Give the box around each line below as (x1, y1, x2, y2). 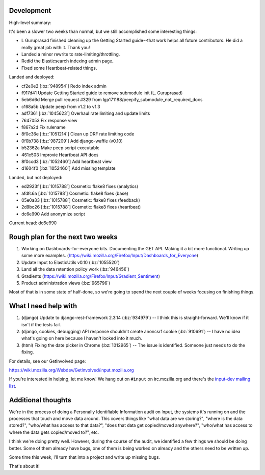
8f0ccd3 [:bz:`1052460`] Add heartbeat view (21, 158, 112, 164)
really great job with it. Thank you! (21, 44, 90, 50)
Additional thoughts (9, 396, 71, 404)
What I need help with (9, 302, 77, 310)
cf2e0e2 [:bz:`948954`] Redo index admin (21, 83, 107, 89)
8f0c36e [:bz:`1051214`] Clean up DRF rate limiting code (21, 131, 134, 137)
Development (9, 6, 52, 15)
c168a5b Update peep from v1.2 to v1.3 (21, 104, 101, 109)
